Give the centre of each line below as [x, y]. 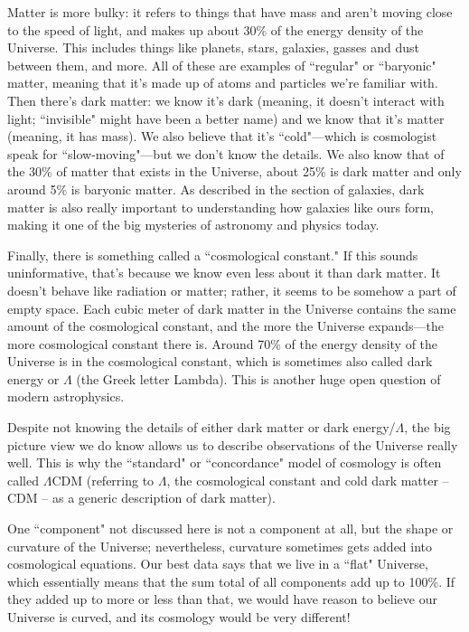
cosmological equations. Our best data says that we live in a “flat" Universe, [218, 564]
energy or [33, 378]
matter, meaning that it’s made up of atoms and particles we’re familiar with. [223, 83]
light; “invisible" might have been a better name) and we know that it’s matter [226, 118]
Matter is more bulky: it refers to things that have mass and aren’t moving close [230, 12]
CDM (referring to [103, 480]
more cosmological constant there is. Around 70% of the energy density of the [223, 343]
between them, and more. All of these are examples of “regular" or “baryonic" [222, 65]
